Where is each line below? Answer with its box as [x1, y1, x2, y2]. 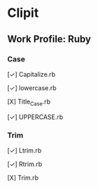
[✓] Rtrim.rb [7, 160, 43, 168]
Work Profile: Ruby [7, 33, 91, 45]
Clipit [7, 5, 39, 21]
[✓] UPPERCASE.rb [7, 113, 64, 121]
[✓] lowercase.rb [7, 83, 57, 92]
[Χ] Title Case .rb [7, 97, 51, 107]
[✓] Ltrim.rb [7, 146, 42, 154]
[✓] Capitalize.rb [7, 70, 56, 78]
